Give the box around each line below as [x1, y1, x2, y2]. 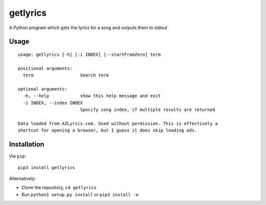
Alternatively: [9, 175, 36, 181]
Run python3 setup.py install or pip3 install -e [21, 191, 139, 197]
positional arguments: [18, 66, 73, 71]
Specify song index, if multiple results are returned [80, 107, 215, 113]
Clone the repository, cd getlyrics [21, 185, 97, 191]
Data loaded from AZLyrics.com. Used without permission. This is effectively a [18, 121, 218, 126]
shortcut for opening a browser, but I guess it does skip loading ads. [18, 128, 197, 133]
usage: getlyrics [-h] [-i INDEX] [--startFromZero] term [18, 52, 161, 57]
